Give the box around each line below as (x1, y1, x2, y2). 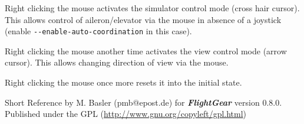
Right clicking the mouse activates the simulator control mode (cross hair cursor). (5, 2, 300, 14)
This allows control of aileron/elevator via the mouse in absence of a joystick (5, 13, 282, 25)
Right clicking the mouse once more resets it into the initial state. (5, 76, 242, 89)
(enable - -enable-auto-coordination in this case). (5, 25, 192, 37)
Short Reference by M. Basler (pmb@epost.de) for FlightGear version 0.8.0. (5, 96, 282, 108)
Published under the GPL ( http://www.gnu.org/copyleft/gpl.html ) (5, 107, 247, 120)
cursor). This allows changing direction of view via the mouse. (5, 56, 229, 68)
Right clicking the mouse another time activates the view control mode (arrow (5, 44, 287, 57)
